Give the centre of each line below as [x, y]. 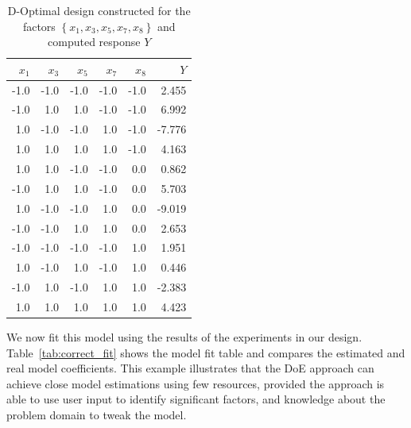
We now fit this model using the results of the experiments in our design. [184, 337]
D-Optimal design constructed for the [99, 10]
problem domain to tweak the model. [97, 414]
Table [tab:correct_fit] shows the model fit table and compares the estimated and [206, 352]
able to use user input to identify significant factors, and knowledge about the [196, 399]
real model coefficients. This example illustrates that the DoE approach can [190, 368]
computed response [94, 42]
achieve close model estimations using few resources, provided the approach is [196, 383]
